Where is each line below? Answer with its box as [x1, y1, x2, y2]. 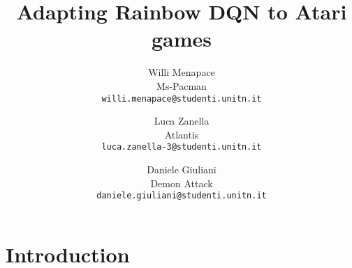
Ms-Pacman [156, 78, 207, 93]
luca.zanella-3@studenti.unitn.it [101, 142, 262, 152]
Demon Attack [150, 175, 213, 190]
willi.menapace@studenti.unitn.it [101, 93, 262, 104]
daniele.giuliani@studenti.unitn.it [96, 191, 267, 201]
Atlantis [164, 127, 199, 141]
